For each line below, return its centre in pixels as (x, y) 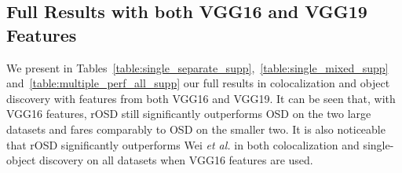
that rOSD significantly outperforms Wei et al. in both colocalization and (183, 144)
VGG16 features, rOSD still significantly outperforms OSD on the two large (189, 114)
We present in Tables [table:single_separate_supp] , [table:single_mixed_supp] (197, 67)
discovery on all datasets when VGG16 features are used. (176, 160)
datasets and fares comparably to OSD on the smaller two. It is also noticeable (196, 129)
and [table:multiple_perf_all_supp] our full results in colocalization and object (198, 83)
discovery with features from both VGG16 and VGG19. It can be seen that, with (201, 98)
